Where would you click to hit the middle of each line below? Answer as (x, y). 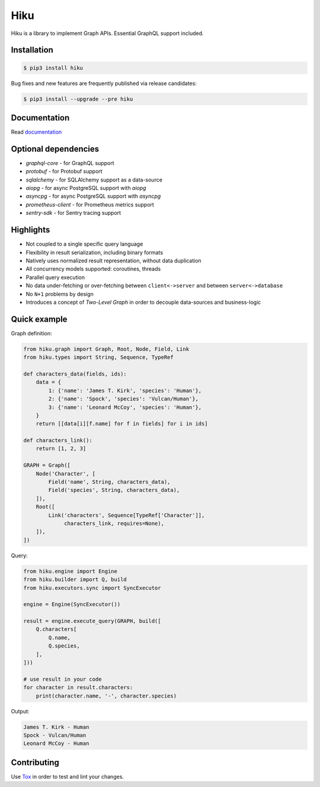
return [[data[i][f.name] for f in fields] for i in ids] (122, 424)
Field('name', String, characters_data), (109, 482)
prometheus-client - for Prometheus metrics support (90, 204)
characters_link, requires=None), (114, 523)
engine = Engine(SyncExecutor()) (72, 604)
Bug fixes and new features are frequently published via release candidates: (104, 83)
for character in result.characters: (78, 688)
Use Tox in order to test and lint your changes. (68, 776)
